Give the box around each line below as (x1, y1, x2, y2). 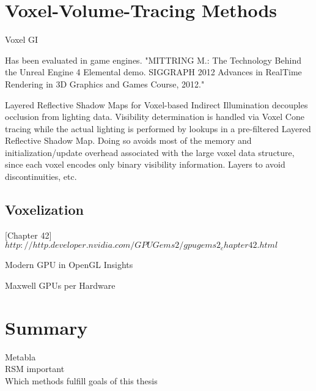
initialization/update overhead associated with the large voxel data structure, (5, 146, 295, 158)
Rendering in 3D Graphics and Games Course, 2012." (5, 77, 205, 90)
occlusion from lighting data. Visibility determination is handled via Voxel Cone (5, 110, 304, 123)
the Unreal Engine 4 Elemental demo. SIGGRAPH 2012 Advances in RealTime (5, 65, 302, 78)
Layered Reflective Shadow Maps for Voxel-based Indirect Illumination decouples (5, 98, 308, 111)
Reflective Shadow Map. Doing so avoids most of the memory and (5, 134, 252, 147)
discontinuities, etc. (5, 170, 77, 183)
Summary (5, 315, 88, 340)
